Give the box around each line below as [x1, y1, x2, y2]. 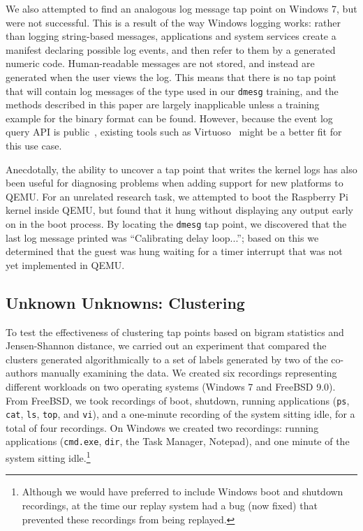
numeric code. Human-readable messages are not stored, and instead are [6, 56, 315, 71]
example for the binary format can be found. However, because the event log [6, 110, 333, 125]
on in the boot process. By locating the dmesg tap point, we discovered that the [6, 216, 347, 231]
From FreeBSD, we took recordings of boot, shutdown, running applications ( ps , [6, 393, 350, 407]
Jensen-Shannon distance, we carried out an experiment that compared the [6, 338, 327, 353]
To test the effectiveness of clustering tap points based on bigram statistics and [6, 324, 344, 339]
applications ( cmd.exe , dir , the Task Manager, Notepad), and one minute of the [6, 434, 350, 449]
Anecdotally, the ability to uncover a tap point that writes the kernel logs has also [6, 161, 357, 176]
